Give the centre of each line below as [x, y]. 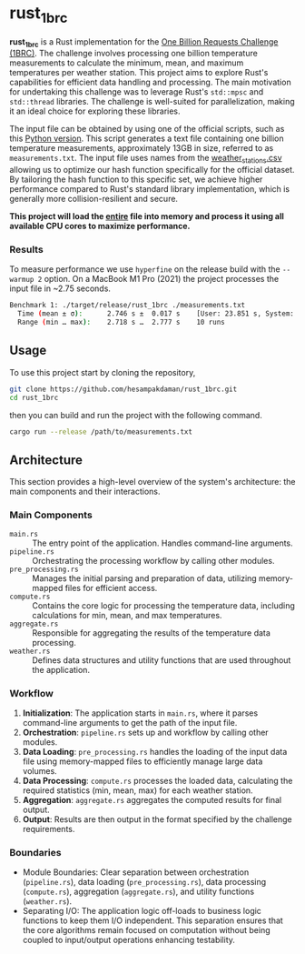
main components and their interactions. [85, 492]
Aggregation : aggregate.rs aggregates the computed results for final [152, 799]
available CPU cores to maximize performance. [100, 226]
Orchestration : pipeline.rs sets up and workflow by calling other [146, 732]
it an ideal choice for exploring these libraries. [95, 111]
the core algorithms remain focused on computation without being [146, 930]
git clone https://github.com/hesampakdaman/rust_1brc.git [123, 389]
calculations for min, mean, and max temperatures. [127, 615]
